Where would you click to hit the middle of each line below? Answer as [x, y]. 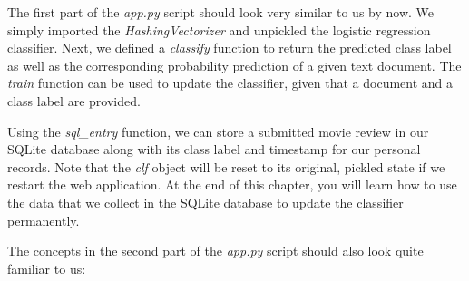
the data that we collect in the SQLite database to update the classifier [205, 202]
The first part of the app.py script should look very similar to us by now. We [221, 12]
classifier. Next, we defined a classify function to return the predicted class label [230, 48]
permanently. [44, 220]
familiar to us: [47, 268]
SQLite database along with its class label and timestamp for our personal [214, 149]
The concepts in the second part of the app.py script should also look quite [215, 251]
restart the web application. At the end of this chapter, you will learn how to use [232, 184]
